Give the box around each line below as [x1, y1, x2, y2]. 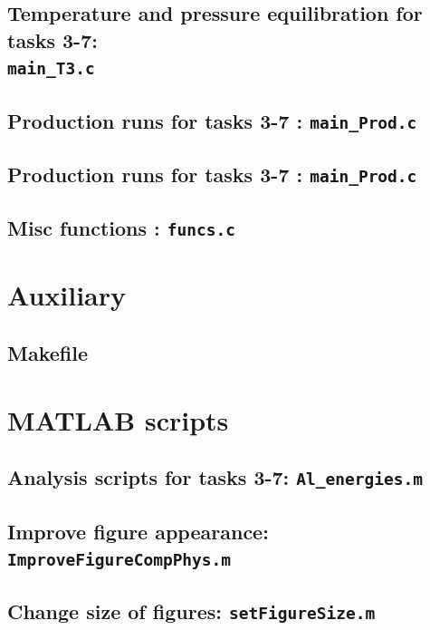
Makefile [7, 338, 88, 366]
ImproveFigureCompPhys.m [7, 549, 232, 569]
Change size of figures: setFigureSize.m [7, 597, 376, 625]
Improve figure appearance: [7, 517, 269, 545]
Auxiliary [7, 276, 127, 314]
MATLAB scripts [7, 401, 229, 438]
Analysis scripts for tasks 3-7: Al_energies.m [7, 463, 423, 491]
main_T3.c [7, 59, 95, 79]
